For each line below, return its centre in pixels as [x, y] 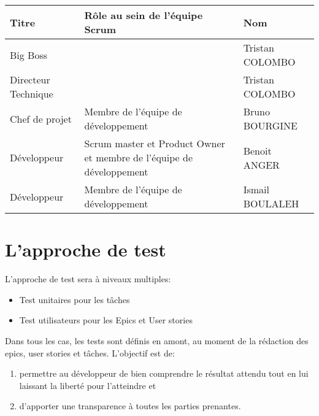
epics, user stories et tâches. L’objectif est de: [90, 352]
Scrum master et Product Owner [155, 143]
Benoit [257, 150]
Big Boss [29, 55]
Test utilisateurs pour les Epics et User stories [106, 320]
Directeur [30, 79]
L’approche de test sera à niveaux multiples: [88, 279]
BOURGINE [270, 125]
